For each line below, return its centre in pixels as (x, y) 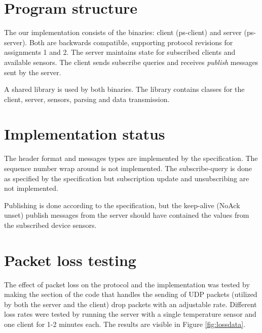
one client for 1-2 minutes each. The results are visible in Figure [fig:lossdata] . (125, 324)
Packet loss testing (70, 260)
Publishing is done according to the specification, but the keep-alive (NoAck (122, 205)
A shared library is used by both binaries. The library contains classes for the (124, 89)
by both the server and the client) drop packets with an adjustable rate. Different (130, 304)
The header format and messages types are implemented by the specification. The (131, 158)
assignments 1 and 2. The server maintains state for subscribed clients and (120, 52)
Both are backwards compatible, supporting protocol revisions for (131, 42)
